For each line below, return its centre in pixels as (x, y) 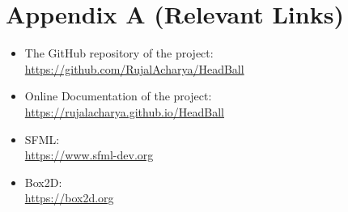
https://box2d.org (69, 198)
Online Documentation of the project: (118, 96)
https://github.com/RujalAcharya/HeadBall (134, 68)
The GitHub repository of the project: (119, 53)
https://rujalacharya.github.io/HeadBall (124, 111)
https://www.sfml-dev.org (89, 155)
